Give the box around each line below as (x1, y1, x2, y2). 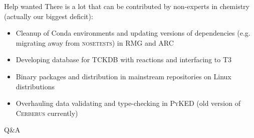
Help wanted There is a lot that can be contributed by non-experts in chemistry (4, 1, 249, 11)
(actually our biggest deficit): (4, 11, 93, 21)
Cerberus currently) (16, 107, 78, 118)
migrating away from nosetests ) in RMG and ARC (16, 37, 174, 48)
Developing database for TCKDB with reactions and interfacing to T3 (16, 54, 231, 65)
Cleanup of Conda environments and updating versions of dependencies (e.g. (16, 28, 250, 38)
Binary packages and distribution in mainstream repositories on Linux (16, 71, 231, 81)
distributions (16, 81, 55, 91)
